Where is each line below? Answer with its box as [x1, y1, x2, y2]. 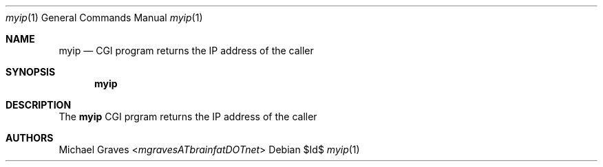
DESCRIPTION [6, 99, 72, 111]
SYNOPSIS [6, 66, 56, 78]
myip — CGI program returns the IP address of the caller [59, 45, 314, 56]
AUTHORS [6, 132, 54, 144]
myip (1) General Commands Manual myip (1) [6, 12, 203, 23]
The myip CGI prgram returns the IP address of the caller [59, 111, 317, 122]
